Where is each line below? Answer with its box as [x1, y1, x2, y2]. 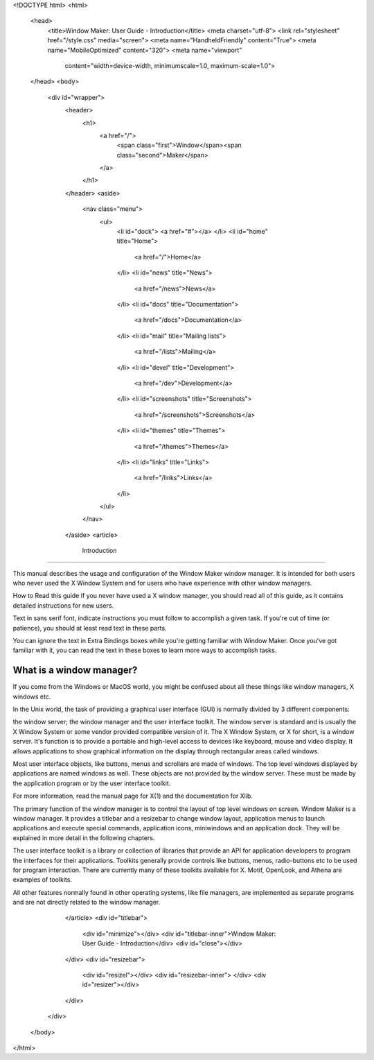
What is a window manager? [12, 665, 138, 676]
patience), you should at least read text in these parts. [12, 624, 167, 632]
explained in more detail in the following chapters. [12, 833, 155, 842]
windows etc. [12, 692, 51, 701]
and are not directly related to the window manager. [12, 898, 161, 907]
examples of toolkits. [12, 875, 73, 884]
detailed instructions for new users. [12, 601, 114, 610]
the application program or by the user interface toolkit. [12, 779, 171, 787]
